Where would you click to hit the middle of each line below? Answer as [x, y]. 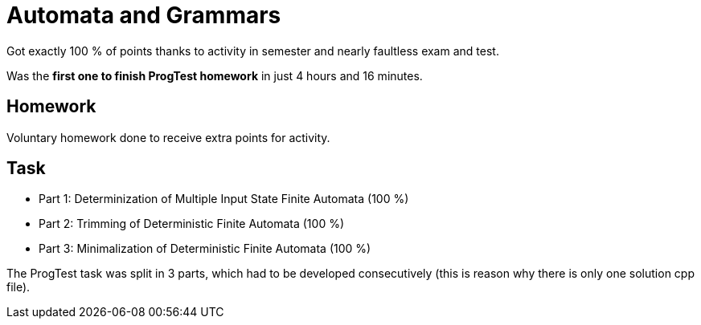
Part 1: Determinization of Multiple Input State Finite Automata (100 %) [224, 199]
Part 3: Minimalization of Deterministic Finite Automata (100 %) [205, 249]
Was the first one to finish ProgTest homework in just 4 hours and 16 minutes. [215, 75]
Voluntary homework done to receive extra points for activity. [168, 137]
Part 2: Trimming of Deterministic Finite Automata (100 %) [192, 224]
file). [18, 287]
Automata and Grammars [144, 15]
